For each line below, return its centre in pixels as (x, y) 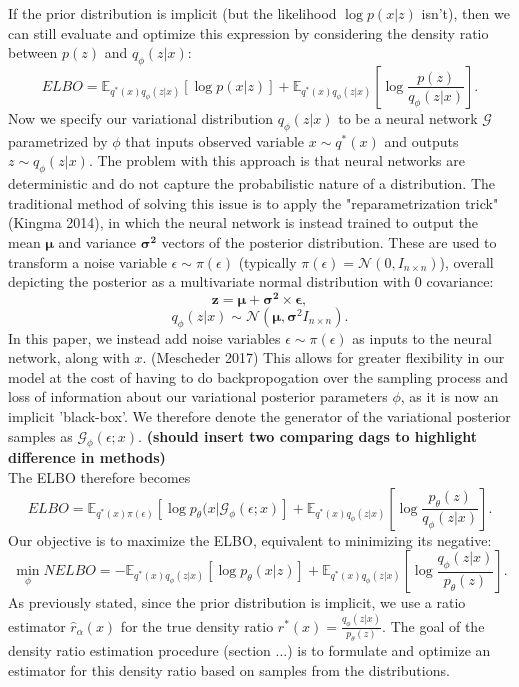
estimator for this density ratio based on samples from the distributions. (229, 669)
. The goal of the (433, 625)
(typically (267, 261)
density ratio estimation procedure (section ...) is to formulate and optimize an (249, 650)
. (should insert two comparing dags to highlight (307, 435)
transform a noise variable (87, 261)
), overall (466, 261)
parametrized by (58, 140)
